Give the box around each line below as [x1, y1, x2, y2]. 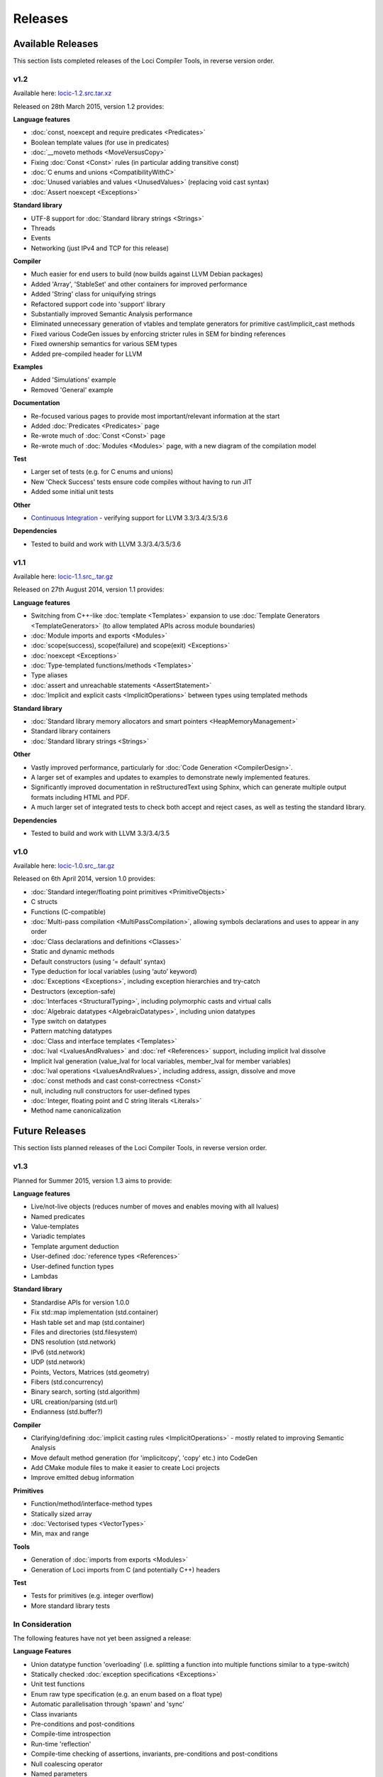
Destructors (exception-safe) [30, 987, 116, 995]
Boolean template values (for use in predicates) [30, 138, 170, 146]
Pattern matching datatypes [30, 1027, 113, 1036]
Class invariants [30, 1709, 78, 1718]
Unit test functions [30, 1680, 85, 1688]
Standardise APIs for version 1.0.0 [30, 1298, 130, 1306]
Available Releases [13, 38, 99, 50]
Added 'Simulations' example [30, 375, 116, 384]
